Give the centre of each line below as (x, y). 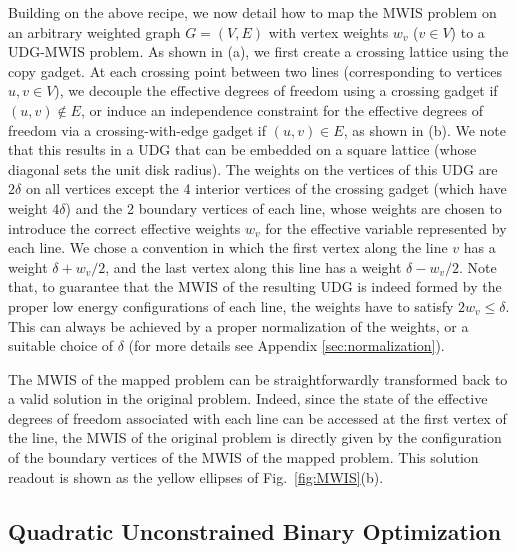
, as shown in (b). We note (424, 129)
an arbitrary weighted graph (94, 31)
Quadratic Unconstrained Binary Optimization (255, 530)
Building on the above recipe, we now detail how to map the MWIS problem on (252, 12)
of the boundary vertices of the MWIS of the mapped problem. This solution (243, 457)
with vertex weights (328, 31)
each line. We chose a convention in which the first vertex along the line (228, 247)
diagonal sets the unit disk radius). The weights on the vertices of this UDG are (253, 168)
